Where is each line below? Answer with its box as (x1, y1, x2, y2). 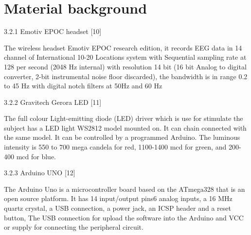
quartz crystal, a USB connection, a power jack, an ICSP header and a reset (4, 203, 231, 213)
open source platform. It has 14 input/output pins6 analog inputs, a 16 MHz (4, 193, 233, 203)
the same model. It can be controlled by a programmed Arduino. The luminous (4, 132, 240, 142)
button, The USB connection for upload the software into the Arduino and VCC (4, 212, 244, 222)
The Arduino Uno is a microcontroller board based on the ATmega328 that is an (4, 184, 245, 194)
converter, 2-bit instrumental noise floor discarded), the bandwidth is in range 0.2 (4, 71, 248, 81)
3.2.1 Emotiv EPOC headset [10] (4, 26, 102, 36)
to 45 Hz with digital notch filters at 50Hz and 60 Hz (4, 81, 162, 91)
